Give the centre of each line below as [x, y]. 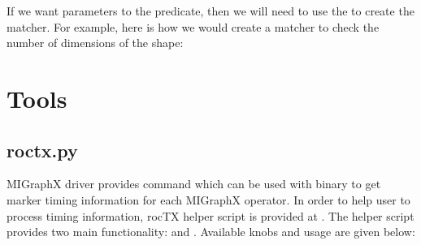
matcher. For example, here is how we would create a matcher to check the [193, 26]
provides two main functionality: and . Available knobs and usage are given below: [211, 232]
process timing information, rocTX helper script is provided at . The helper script [210, 215]
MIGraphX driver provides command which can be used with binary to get [194, 184]
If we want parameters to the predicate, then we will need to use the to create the [210, 11]
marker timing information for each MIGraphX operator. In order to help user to [208, 199]
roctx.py [42, 150]
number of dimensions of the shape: [95, 43]
